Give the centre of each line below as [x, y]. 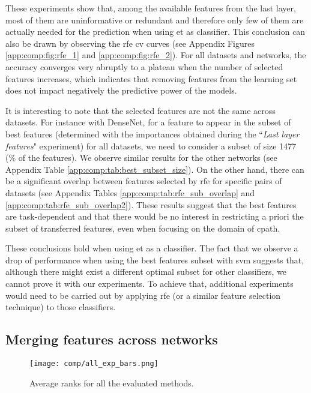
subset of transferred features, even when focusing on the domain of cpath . [143, 228]
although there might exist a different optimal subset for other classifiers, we [146, 271]
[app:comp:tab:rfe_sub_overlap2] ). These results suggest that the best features [151, 204]
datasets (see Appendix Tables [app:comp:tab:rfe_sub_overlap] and [130, 192]
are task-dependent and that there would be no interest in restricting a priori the [155, 216]
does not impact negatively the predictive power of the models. [121, 90]
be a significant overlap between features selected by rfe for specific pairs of [144, 181]
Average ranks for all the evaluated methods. [112, 382]
